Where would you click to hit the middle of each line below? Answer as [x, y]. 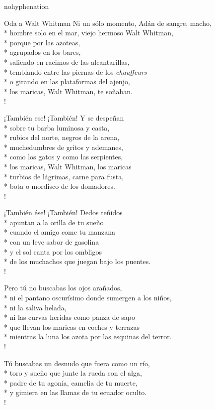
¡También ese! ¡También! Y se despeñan [64, 117]
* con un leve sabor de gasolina [52, 242]
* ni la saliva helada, [35, 307]
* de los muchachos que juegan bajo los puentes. [77, 261]
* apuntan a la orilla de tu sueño [54, 222]
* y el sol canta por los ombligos [53, 251]
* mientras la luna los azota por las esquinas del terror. [88, 337]
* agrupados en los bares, [42, 52]
